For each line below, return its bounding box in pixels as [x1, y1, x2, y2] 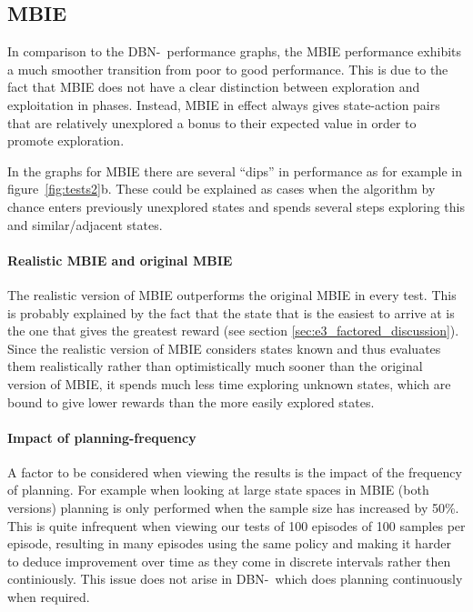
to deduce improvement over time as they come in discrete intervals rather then [7, 551, 451, 570]
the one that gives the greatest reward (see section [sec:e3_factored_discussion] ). [7, 321, 459, 340]
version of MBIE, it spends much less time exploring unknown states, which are [7, 374, 451, 393]
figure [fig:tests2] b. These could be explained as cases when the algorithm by [7, 179, 436, 198]
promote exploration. [7, 131, 125, 150]
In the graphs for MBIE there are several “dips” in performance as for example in [7, 161, 462, 180]
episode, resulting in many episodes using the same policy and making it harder [7, 534, 451, 553]
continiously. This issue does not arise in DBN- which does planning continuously [7, 569, 463, 588]
